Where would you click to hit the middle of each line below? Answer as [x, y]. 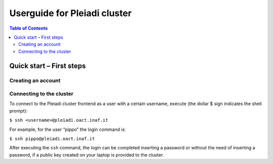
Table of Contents [29, 28]
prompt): [18, 111]
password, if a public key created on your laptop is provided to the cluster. [87, 155]
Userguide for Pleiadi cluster [71, 13]
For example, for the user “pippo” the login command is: [68, 129]
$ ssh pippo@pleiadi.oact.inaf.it [52, 139]
